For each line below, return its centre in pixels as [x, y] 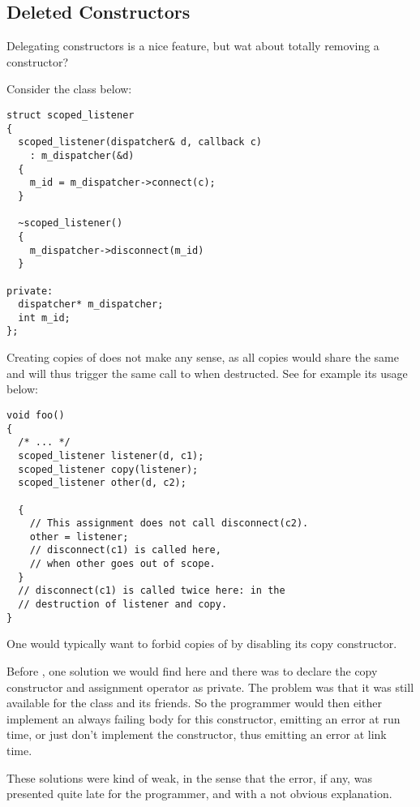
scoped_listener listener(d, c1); [111, 455]
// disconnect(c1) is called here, [125, 550]
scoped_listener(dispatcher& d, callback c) [140, 142]
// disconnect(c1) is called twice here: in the [152, 591]
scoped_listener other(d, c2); [102, 483]
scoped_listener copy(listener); [108, 469]
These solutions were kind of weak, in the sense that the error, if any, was [189, 777]
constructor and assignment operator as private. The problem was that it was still [210, 687]
